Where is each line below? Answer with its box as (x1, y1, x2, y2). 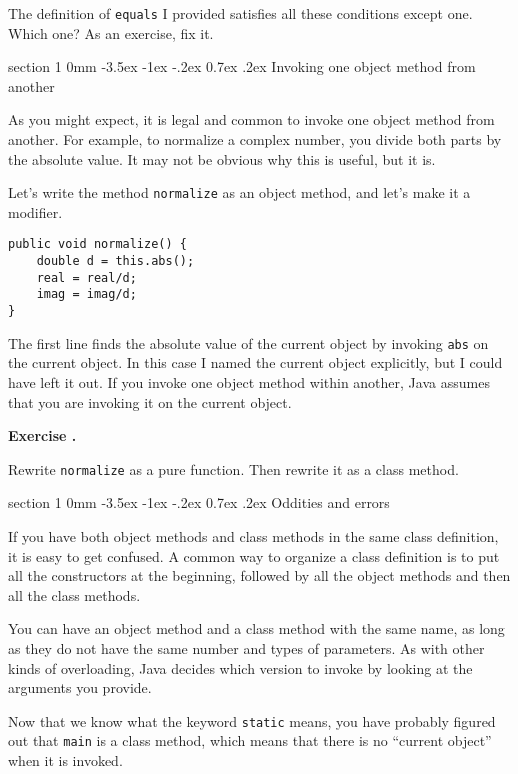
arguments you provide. (8, 677, 152, 698)
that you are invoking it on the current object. (8, 391, 292, 412)
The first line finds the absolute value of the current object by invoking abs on (8, 332, 489, 353)
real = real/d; (36, 270, 137, 285)
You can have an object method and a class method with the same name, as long (8, 618, 505, 639)
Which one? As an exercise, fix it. (8, 22, 214, 43)
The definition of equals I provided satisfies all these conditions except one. (8, 3, 473, 23)
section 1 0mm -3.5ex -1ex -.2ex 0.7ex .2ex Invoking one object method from (8, 56, 476, 77)
